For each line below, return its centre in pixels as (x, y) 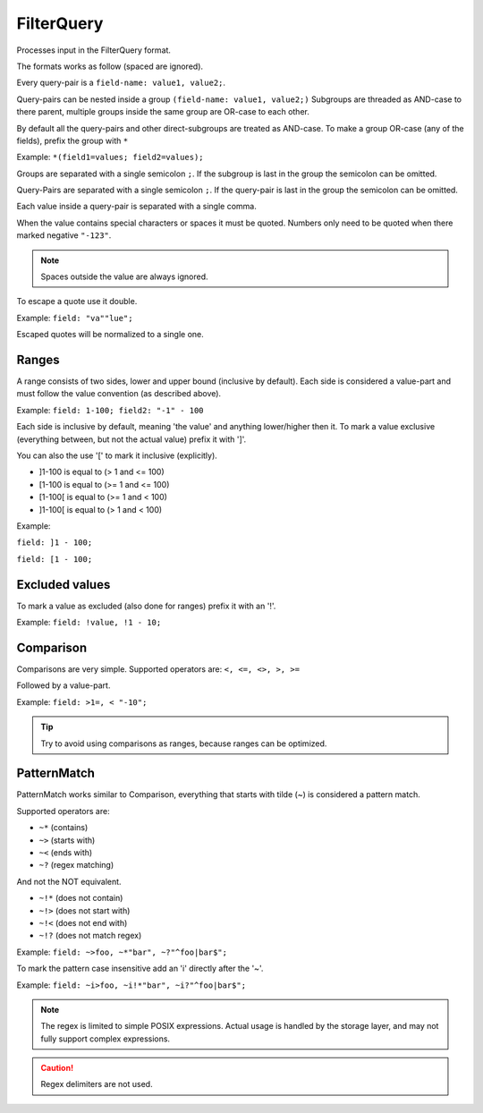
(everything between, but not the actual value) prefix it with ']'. (131, 439)
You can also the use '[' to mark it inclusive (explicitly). (117, 455)
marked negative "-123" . (64, 235)
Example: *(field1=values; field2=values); (110, 157)
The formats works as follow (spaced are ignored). (110, 66)
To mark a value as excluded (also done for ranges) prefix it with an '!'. (146, 606)
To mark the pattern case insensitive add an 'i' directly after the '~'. (140, 969)
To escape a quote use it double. (77, 302)
